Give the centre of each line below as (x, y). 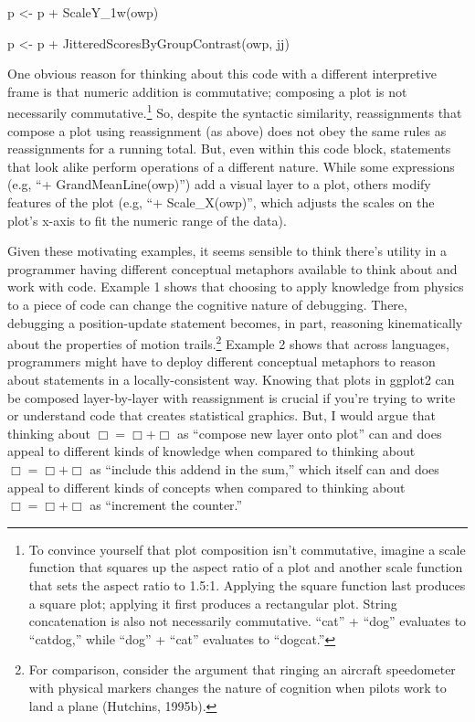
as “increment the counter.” (166, 505)
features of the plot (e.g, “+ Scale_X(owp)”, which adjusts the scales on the (221, 202)
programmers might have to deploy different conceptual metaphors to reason (222, 361)
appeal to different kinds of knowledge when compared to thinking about (211, 451)
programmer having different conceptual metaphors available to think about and (232, 268)
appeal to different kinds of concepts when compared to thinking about (206, 487)
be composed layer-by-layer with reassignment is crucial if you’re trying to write (232, 397)
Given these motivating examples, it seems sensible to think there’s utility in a (227, 251)
